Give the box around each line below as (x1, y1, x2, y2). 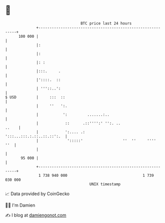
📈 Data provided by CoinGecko (5, 191, 70, 197)
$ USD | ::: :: (5, 94, 65, 100)
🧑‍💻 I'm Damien (5, 202, 36, 208)
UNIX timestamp (89, 181, 121, 187)
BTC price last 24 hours (80, 21, 132, 26)
